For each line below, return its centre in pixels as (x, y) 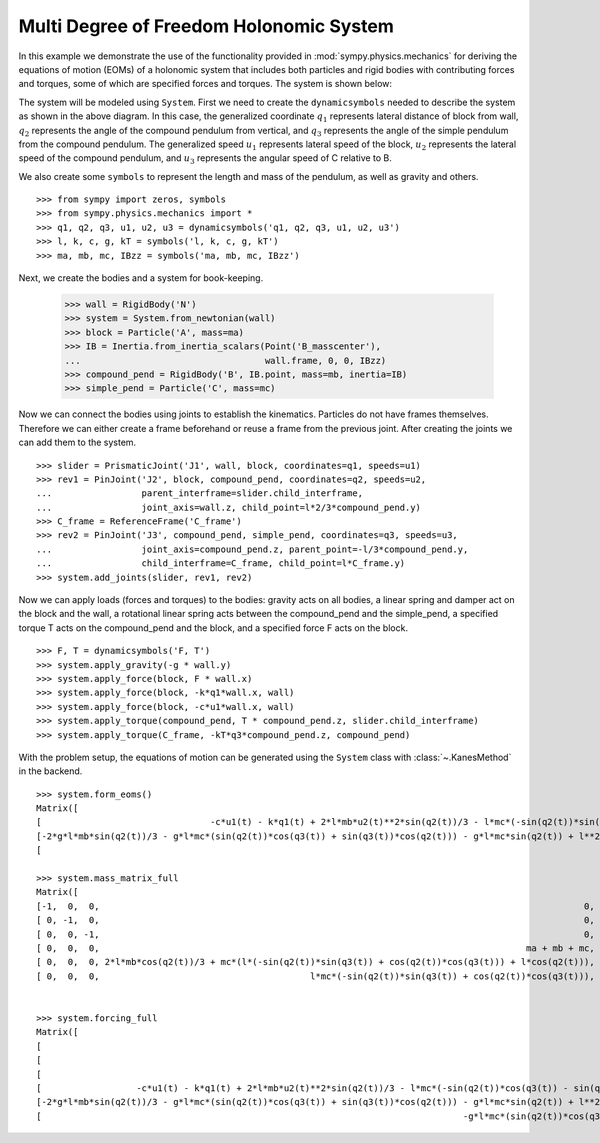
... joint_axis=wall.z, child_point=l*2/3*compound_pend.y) (229, 507)
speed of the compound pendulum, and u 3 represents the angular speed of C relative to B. (205, 159)
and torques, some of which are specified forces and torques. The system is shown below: (205, 84)
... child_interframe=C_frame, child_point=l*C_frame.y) (221, 563)
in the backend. (50, 771)
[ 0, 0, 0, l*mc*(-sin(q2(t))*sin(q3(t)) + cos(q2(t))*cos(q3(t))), (315, 976)
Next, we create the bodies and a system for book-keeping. (141, 278)
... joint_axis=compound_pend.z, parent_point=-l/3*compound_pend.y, (252, 549)
